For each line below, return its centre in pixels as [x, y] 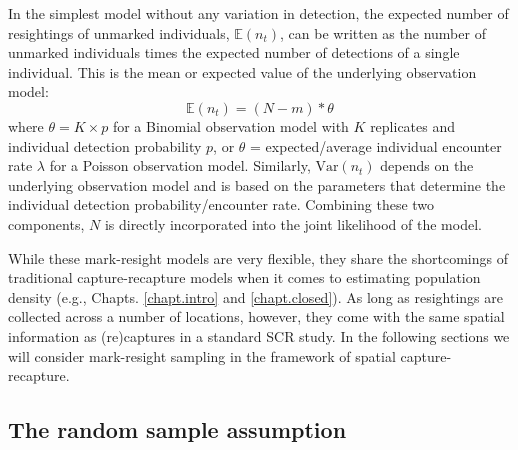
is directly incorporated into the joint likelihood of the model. [293, 223]
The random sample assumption [177, 429]
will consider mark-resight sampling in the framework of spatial [202, 355]
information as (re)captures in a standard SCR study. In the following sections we [259, 335]
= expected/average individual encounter [376, 145]
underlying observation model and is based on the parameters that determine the [257, 184]
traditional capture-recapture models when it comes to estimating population [244, 277]
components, [46, 223]
